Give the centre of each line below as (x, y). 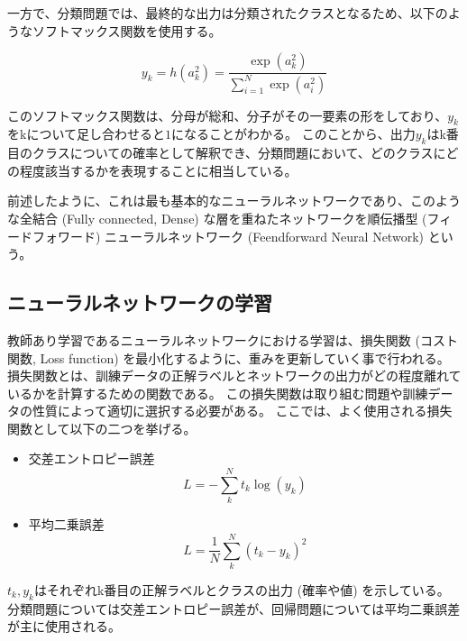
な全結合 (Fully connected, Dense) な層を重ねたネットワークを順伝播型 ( (217, 218)
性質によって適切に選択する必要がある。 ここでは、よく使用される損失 (242, 411)
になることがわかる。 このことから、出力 (293, 134)
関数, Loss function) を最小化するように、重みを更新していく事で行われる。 (229, 357)
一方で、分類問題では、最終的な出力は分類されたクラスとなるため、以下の (228, 13)
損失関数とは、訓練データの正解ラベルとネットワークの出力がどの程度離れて (234, 375)
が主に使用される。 (64, 626)
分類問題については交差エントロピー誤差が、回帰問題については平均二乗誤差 (234, 608)
